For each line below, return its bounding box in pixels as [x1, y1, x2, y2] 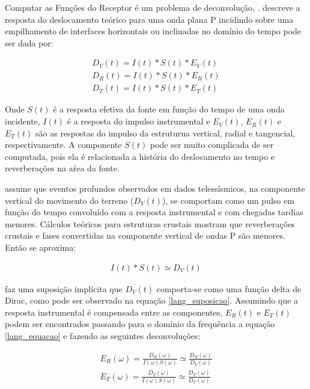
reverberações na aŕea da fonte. [5, 162, 120, 174]
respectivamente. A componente [5, 138, 122, 151]
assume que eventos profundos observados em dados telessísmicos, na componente [5, 182, 305, 195]
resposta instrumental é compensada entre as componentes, [5, 305, 223, 318]
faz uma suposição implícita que [5, 282, 123, 295]
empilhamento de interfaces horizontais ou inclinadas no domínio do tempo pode [5, 25, 302, 37]
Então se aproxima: [5, 241, 76, 253]
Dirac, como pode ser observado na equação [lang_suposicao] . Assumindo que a [5, 294, 299, 307]
